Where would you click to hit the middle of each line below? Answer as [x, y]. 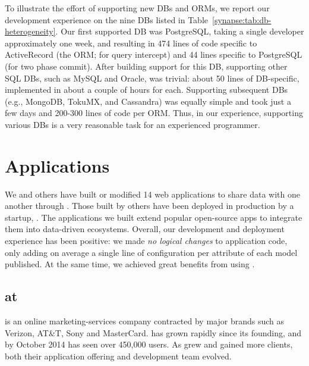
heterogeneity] [30, 31]
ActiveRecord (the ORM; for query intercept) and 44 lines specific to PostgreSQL [154, 54]
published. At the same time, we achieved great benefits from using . [130, 264]
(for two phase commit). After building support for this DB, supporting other [146, 66]
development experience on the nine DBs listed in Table [107, 19]
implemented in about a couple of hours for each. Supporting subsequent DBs [146, 90]
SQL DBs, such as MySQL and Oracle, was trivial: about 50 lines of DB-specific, [152, 78]
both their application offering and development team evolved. [118, 356]
